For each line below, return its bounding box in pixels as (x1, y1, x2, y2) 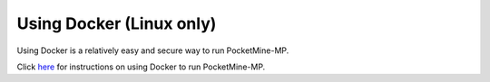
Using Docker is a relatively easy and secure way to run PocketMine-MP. (16, 45, 289, 56)
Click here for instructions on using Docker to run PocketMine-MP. (16, 61, 266, 72)
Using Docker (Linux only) (16, 14, 217, 33)
